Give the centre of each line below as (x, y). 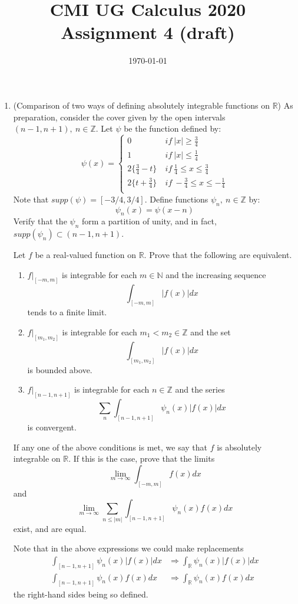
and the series (200, 389)
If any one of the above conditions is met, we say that (110, 447)
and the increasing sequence (216, 274)
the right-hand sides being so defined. (81, 594)
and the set (211, 332)
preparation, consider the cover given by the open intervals (119, 117)
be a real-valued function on (85, 255)
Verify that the (40, 221)
